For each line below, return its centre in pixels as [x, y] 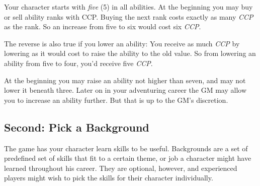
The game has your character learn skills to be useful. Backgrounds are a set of [126, 148]
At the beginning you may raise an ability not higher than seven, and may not [125, 80]
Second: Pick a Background [77, 127]
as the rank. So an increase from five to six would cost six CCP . [103, 26]
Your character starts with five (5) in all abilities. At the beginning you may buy [128, 7]
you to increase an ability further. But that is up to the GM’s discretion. [116, 100]
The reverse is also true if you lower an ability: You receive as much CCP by [122, 43]
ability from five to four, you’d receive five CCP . [78, 63]
